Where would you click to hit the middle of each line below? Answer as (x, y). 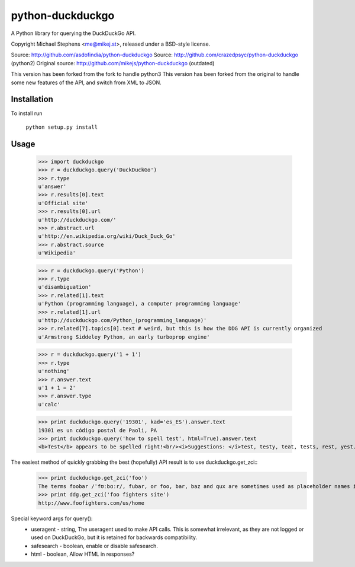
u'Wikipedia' (57, 253)
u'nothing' (54, 371)
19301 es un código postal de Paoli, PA (97, 430)
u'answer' (52, 186)
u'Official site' (63, 203)
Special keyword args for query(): (52, 518)
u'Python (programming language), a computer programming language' (140, 304)
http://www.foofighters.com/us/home (91, 503)
